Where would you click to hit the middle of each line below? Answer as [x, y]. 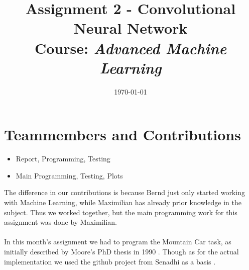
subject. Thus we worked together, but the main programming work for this [121, 212]
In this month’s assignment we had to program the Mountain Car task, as [118, 242]
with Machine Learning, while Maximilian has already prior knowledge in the [123, 202]
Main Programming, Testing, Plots [69, 175]
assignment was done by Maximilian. [61, 222]
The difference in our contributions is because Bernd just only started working [125, 192]
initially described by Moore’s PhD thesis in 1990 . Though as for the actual [121, 251]
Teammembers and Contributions [122, 134]
